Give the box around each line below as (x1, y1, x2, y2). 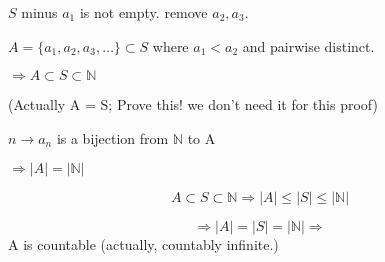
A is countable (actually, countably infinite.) (8, 234, 279, 255)
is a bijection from (56, 127, 169, 148)
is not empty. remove (79, 2, 208, 22)
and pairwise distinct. (242, 35, 375, 56)
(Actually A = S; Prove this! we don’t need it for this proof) (8, 94, 378, 115)
